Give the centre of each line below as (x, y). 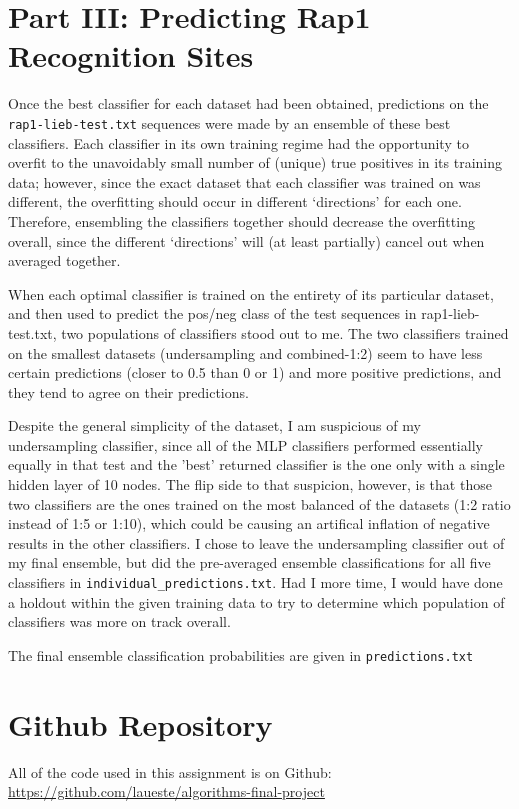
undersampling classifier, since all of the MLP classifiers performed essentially (245, 444)
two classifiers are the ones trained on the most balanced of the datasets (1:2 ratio (259, 503)
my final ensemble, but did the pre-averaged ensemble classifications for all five (249, 562)
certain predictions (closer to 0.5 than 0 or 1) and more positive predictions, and (255, 372)
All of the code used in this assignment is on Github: (170, 771)
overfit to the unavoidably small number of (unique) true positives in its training (255, 162)
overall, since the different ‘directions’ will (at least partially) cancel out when (246, 240)
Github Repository (140, 723)
